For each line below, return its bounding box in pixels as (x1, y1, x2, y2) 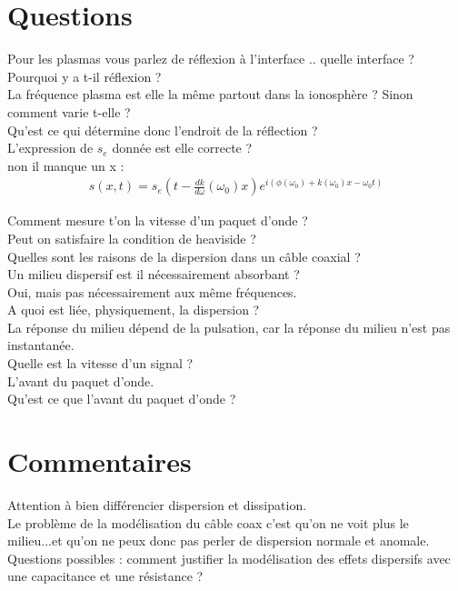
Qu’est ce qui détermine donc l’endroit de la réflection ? (7, 120, 318, 139)
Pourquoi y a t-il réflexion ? (7, 66, 162, 85)
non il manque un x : (7, 155, 124, 175)
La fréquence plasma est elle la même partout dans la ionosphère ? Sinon (7, 85, 413, 104)
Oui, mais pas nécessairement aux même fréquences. (7, 282, 297, 301)
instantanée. (7, 336, 75, 355)
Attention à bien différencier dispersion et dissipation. (7, 495, 307, 514)
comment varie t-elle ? (7, 102, 131, 121)
